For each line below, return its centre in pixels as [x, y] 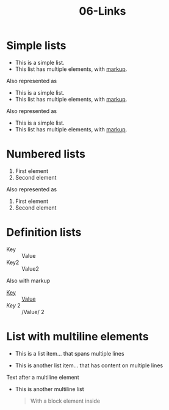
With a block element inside [65, 401]
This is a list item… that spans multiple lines [70, 353]
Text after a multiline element [43, 377]
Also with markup [28, 280]
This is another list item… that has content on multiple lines [89, 365]
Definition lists [44, 232]
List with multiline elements [77, 337]
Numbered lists [46, 154]
